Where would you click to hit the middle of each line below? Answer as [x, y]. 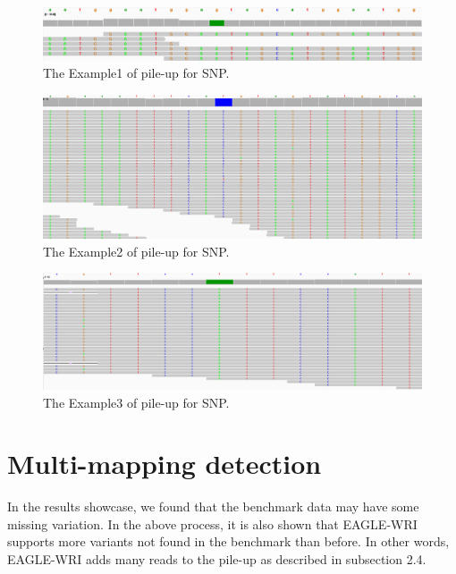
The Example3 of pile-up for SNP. [136, 402]
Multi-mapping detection [165, 464]
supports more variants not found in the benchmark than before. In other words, [228, 541]
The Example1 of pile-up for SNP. [136, 73]
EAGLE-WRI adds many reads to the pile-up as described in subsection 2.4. [217, 559]
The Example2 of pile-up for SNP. [136, 251]
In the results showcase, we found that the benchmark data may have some [213, 506]
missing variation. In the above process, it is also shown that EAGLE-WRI [212, 523]
